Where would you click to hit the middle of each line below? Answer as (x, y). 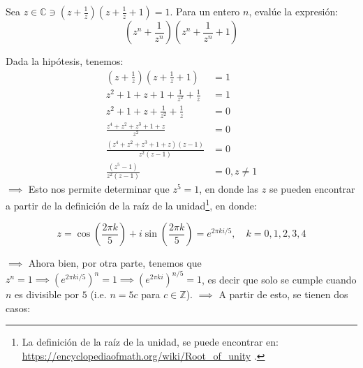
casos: (18, 308)
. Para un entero (205, 11)
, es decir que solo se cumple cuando (279, 279)
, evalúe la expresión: (294, 11)
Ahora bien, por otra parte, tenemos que (115, 263)
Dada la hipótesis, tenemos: (65, 61)
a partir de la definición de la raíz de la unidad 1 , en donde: (131, 204)
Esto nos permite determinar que (99, 189)
